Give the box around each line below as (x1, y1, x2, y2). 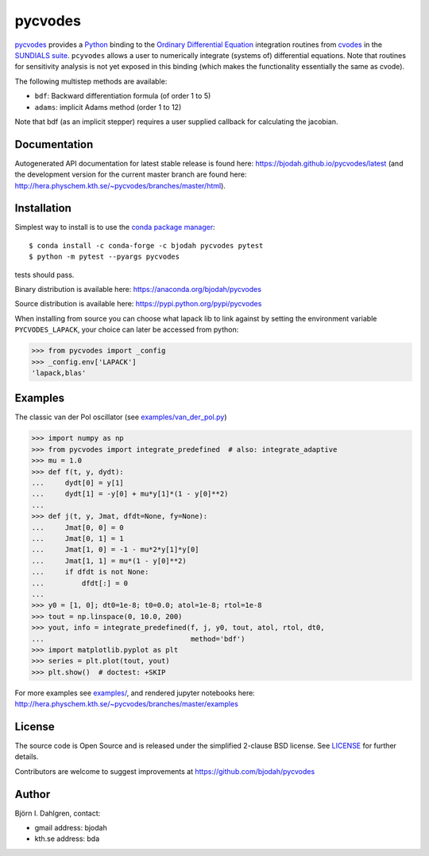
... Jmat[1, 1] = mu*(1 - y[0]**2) (31, 556, 187, 565)
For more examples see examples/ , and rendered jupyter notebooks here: (14, 688, 256, 698)
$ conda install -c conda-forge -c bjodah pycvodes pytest (29, 241, 264, 250)
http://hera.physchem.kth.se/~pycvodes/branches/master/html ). (14, 181, 226, 190)
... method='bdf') (31, 634, 245, 644)
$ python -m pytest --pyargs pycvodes (29, 252, 180, 262)
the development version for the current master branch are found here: (14, 169, 247, 179)
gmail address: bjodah (34, 823, 107, 833)
